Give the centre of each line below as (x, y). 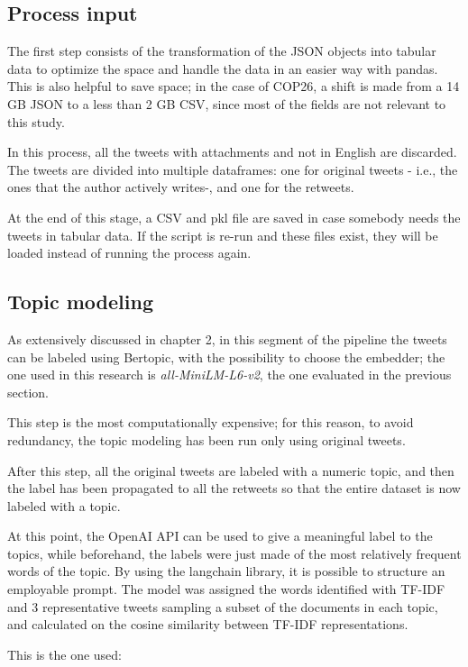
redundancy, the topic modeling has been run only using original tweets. (206, 439)
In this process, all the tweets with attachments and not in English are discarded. (232, 152)
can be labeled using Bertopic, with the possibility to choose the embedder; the (226, 356)
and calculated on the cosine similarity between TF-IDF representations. (208, 624)
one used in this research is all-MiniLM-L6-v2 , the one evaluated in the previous (229, 375)
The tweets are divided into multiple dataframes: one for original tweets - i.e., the (233, 169)
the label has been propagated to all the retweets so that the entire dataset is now (234, 488)
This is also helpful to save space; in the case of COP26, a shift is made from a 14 (234, 86)
